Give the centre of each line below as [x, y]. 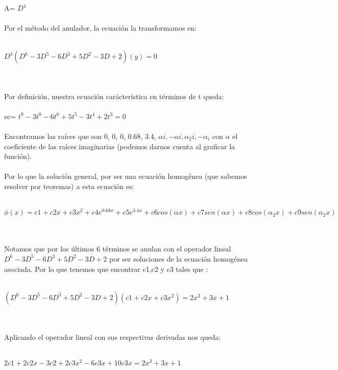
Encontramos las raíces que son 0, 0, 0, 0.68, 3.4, [80, 136]
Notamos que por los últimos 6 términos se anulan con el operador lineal [118, 249]
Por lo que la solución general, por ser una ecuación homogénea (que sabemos [126, 176]
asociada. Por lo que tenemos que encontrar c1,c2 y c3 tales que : [106, 269]
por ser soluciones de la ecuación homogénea [179, 258]
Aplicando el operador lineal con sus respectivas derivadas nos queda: [113, 337]
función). [18, 156]
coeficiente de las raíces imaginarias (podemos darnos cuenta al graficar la [120, 146]
